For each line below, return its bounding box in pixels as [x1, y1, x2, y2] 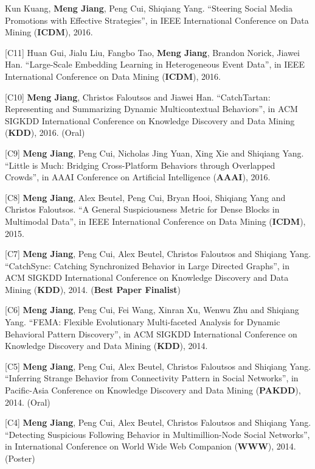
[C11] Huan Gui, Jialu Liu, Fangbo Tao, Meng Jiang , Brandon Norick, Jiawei [5, 46, 300, 58]
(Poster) [5, 452, 35, 464]
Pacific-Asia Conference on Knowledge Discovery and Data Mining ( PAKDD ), [5, 384, 301, 397]
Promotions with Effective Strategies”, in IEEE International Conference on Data [5, 13, 309, 26]
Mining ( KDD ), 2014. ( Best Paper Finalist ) [5, 283, 181, 295]
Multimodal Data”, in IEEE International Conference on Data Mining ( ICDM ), [5, 214, 306, 227]
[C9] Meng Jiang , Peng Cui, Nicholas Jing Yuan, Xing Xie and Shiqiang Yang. [5, 146, 304, 159]
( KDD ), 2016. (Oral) [5, 126, 85, 139]
